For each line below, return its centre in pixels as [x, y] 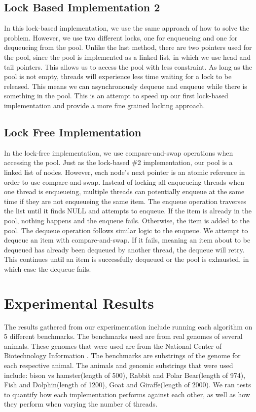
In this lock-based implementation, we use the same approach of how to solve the [127, 28]
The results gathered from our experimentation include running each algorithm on [128, 326]
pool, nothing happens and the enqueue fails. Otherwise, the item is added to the [127, 220]
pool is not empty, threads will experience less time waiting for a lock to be [118, 76]
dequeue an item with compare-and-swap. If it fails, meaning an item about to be [127, 240]
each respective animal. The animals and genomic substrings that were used [119, 365]
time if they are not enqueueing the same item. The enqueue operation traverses [125, 201]
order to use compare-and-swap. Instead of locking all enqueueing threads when [124, 182]
